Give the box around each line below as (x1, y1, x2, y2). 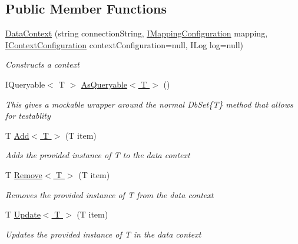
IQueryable (5, 78, 45, 90)
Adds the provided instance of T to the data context (5, 149, 190, 161)
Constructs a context (5, 58, 80, 71)
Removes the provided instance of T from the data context (5, 188, 214, 200)
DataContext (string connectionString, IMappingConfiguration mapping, (5, 27, 268, 39)
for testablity (5, 109, 51, 122)
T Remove (5, 168, 42, 181)
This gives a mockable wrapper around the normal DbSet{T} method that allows (5, 98, 293, 110)
